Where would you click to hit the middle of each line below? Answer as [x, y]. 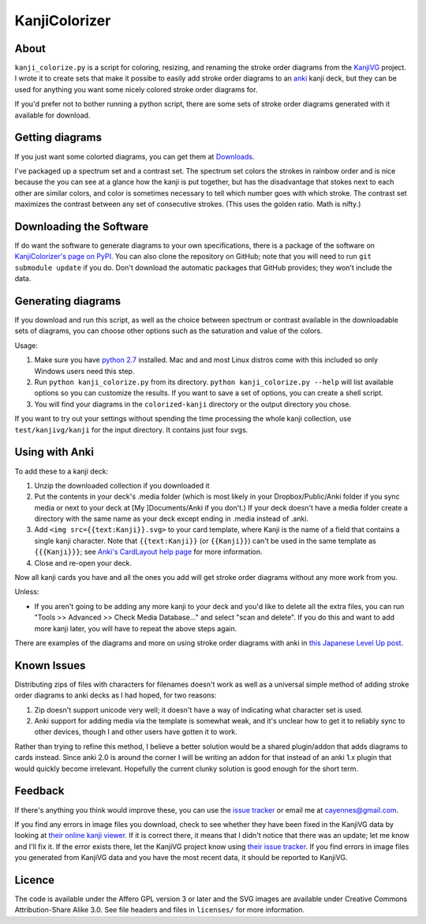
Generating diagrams [68, 301]
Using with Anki [54, 453]
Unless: [27, 592]
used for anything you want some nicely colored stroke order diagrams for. [136, 89]
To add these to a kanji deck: [62, 471]
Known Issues [50, 666]
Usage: [26, 345]
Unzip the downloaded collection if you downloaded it [122, 485]
